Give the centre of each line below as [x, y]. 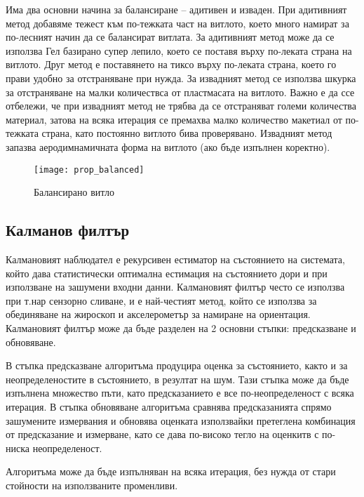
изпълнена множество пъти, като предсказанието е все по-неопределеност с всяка [180, 393]
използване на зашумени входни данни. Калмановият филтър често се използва [175, 287]
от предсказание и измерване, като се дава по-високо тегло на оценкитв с [162, 434]
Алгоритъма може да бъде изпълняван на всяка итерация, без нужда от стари [171, 471]
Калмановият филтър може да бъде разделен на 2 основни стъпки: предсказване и [181, 327]
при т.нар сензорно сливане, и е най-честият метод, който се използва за [161, 300]
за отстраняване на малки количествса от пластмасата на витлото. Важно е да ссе [180, 92]
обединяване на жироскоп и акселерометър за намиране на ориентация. [158, 314]
